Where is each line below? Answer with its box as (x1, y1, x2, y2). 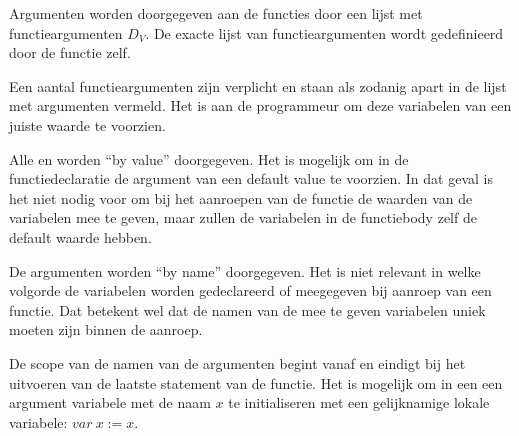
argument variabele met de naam (9, 392, 211, 413)
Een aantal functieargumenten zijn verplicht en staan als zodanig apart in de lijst (9, 75, 507, 96)
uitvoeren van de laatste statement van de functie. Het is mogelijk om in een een (9, 372, 503, 393)
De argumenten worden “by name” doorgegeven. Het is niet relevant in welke (9, 260, 481, 281)
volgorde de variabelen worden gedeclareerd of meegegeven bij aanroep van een (9, 280, 492, 301)
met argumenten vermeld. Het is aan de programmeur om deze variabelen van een (9, 95, 512, 116)
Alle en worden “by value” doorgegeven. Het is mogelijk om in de (9, 148, 409, 169)
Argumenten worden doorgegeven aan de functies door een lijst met (9, 3, 423, 23)
